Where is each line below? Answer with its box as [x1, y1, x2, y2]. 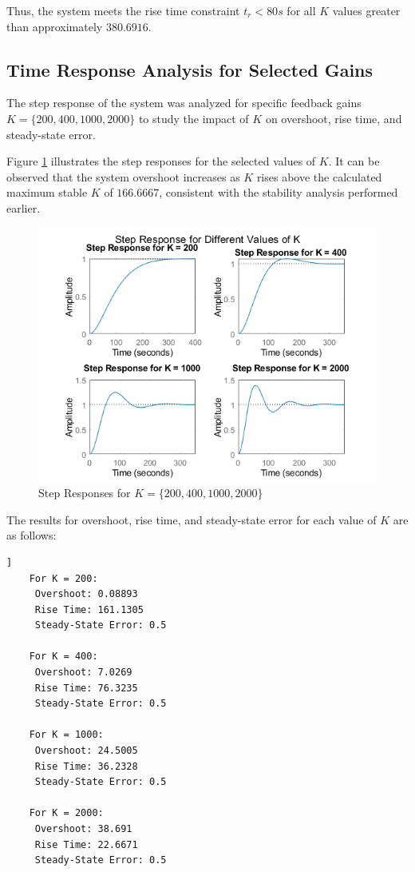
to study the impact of [138, 109, 249, 126]
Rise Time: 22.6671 [34, 838, 138, 850]
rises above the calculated [256, 168, 382, 185]
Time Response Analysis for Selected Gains [6, 57, 373, 82]
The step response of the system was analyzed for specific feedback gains [6, 94, 362, 111]
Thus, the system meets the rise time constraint [6, 2, 240, 18]
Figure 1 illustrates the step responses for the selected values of [6, 153, 316, 169]
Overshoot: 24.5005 [34, 745, 138, 757]
